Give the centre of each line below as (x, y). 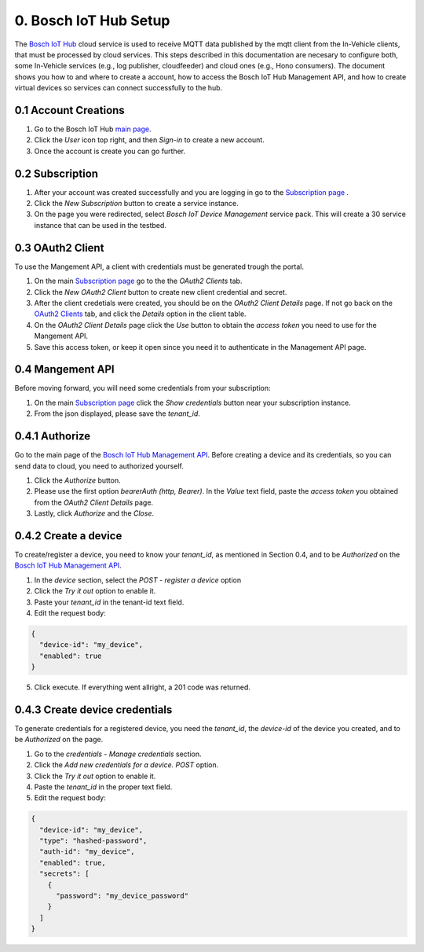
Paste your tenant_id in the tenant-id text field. (109, 602)
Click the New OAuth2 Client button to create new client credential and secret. (161, 292)
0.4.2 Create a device (68, 536)
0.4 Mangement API (64, 369)
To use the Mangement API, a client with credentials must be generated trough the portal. (159, 266)
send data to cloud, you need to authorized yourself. (99, 466)
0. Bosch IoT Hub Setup (92, 20)
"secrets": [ (64, 874)
